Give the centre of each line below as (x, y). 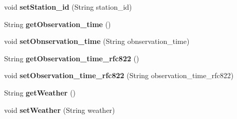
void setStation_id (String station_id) (68, 7)
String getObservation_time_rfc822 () (72, 58)
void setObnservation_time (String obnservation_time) (97, 41)
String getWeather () (40, 92)
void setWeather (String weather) (60, 110)
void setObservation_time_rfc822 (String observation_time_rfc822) (119, 75)
